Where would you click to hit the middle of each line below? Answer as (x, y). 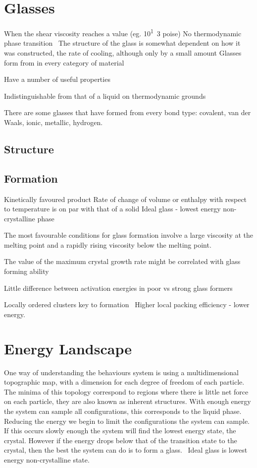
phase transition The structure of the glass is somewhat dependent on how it (122, 43)
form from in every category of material (64, 62)
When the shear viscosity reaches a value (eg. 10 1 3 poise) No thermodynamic (123, 33)
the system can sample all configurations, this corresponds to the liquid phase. (123, 411)
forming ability (26, 271)
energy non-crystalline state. (47, 459)
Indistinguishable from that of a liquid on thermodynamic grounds (105, 96)
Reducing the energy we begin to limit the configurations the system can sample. (127, 421)
